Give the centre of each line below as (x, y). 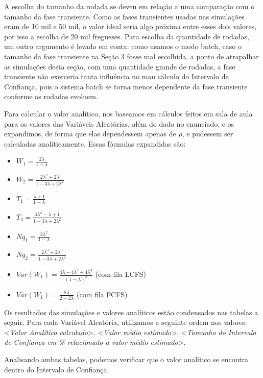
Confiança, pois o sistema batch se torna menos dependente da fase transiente (126, 86)
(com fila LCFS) (121, 274)
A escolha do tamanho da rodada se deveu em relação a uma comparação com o (129, 6)
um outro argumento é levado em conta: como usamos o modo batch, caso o (123, 46)
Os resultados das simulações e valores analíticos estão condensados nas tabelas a (131, 312)
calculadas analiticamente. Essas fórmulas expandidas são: (95, 143)
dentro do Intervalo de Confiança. (57, 369)
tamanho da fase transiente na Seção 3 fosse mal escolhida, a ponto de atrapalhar (131, 56)
